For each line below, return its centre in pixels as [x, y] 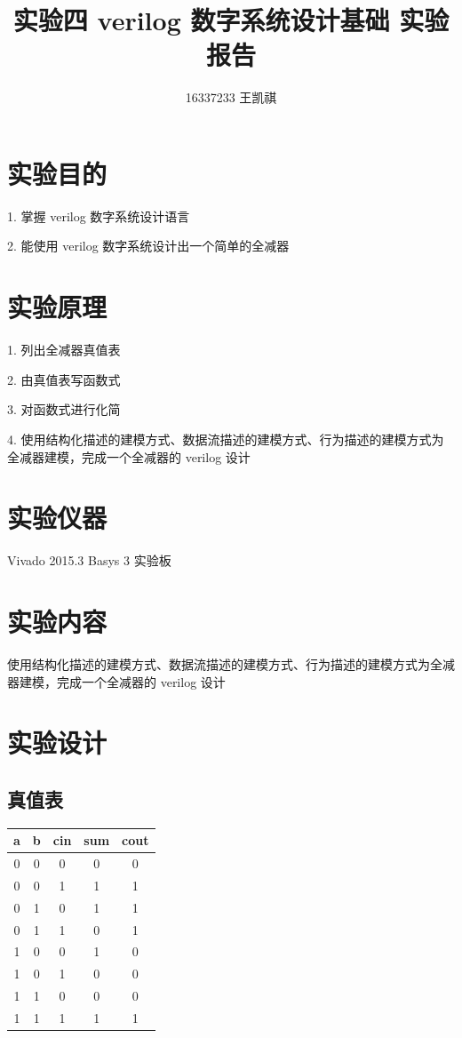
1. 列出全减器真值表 [64, 350]
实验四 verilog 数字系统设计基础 [201, 20]
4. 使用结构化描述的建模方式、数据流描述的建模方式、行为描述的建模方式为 [226, 439]
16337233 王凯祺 [231, 97]
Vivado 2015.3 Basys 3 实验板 [89, 560]
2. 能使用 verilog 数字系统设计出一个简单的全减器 [148, 246]
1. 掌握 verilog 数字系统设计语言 [99, 216]
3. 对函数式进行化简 [64, 409]
